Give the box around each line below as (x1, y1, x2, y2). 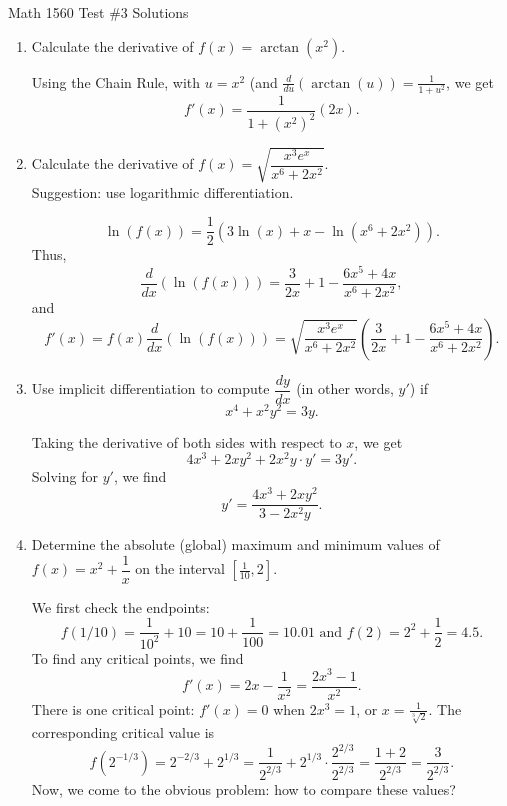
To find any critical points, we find (31, 647, 244, 668)
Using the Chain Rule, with (31, 71, 201, 92)
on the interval (135, 558, 225, 579)
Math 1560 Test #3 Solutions (8, 2, 189, 22)
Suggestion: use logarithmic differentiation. (31, 181, 294, 202)
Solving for (31, 466, 98, 487)
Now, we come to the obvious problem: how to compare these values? (31, 778, 456, 799)
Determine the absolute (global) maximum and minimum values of (31, 534, 440, 555)
